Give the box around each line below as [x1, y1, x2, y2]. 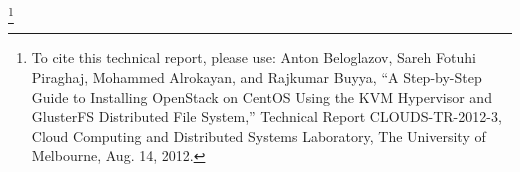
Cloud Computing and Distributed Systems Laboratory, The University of [31, 125, 486, 146]
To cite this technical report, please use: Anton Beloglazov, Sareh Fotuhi [31, 47, 476, 68]
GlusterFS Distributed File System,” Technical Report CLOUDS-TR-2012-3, [31, 106, 502, 127]
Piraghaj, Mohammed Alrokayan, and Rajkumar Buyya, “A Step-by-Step [31, 66, 482, 87]
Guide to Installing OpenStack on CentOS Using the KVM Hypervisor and [31, 86, 492, 107]
